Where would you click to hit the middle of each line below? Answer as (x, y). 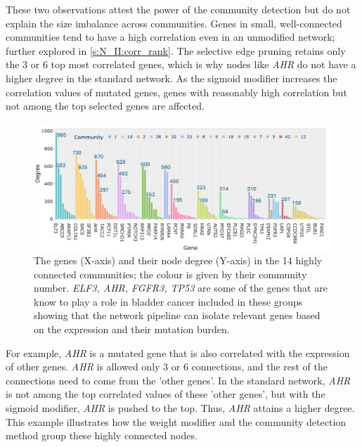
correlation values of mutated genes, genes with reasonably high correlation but (176, 92)
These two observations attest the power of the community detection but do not (178, 9)
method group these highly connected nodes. (102, 435)
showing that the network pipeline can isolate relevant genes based (177, 315)
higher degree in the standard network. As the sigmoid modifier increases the (172, 78)
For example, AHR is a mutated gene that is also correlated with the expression (178, 352)
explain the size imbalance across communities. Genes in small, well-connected (174, 23)
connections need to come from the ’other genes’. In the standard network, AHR (178, 380)
